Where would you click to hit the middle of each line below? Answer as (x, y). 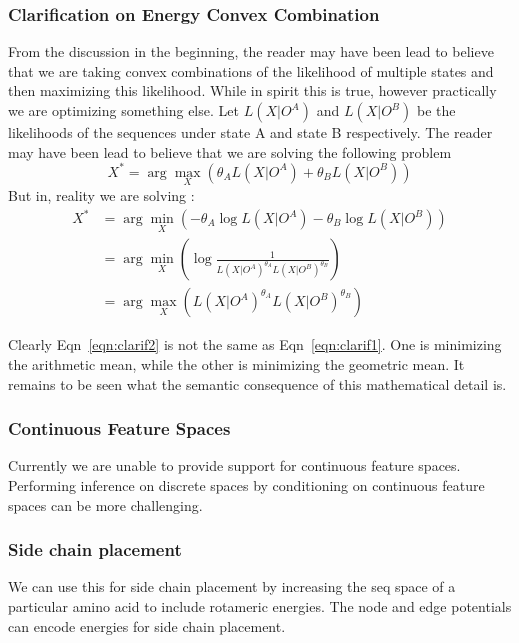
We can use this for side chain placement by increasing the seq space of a (232, 586)
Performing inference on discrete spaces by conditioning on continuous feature (246, 484)
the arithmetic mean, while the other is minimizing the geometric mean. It (236, 363)
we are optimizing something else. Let (123, 110)
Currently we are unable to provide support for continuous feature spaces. (234, 465)
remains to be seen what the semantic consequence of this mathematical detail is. (257, 383)
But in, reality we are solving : (101, 194)
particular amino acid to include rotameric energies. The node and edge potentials (260, 605)
